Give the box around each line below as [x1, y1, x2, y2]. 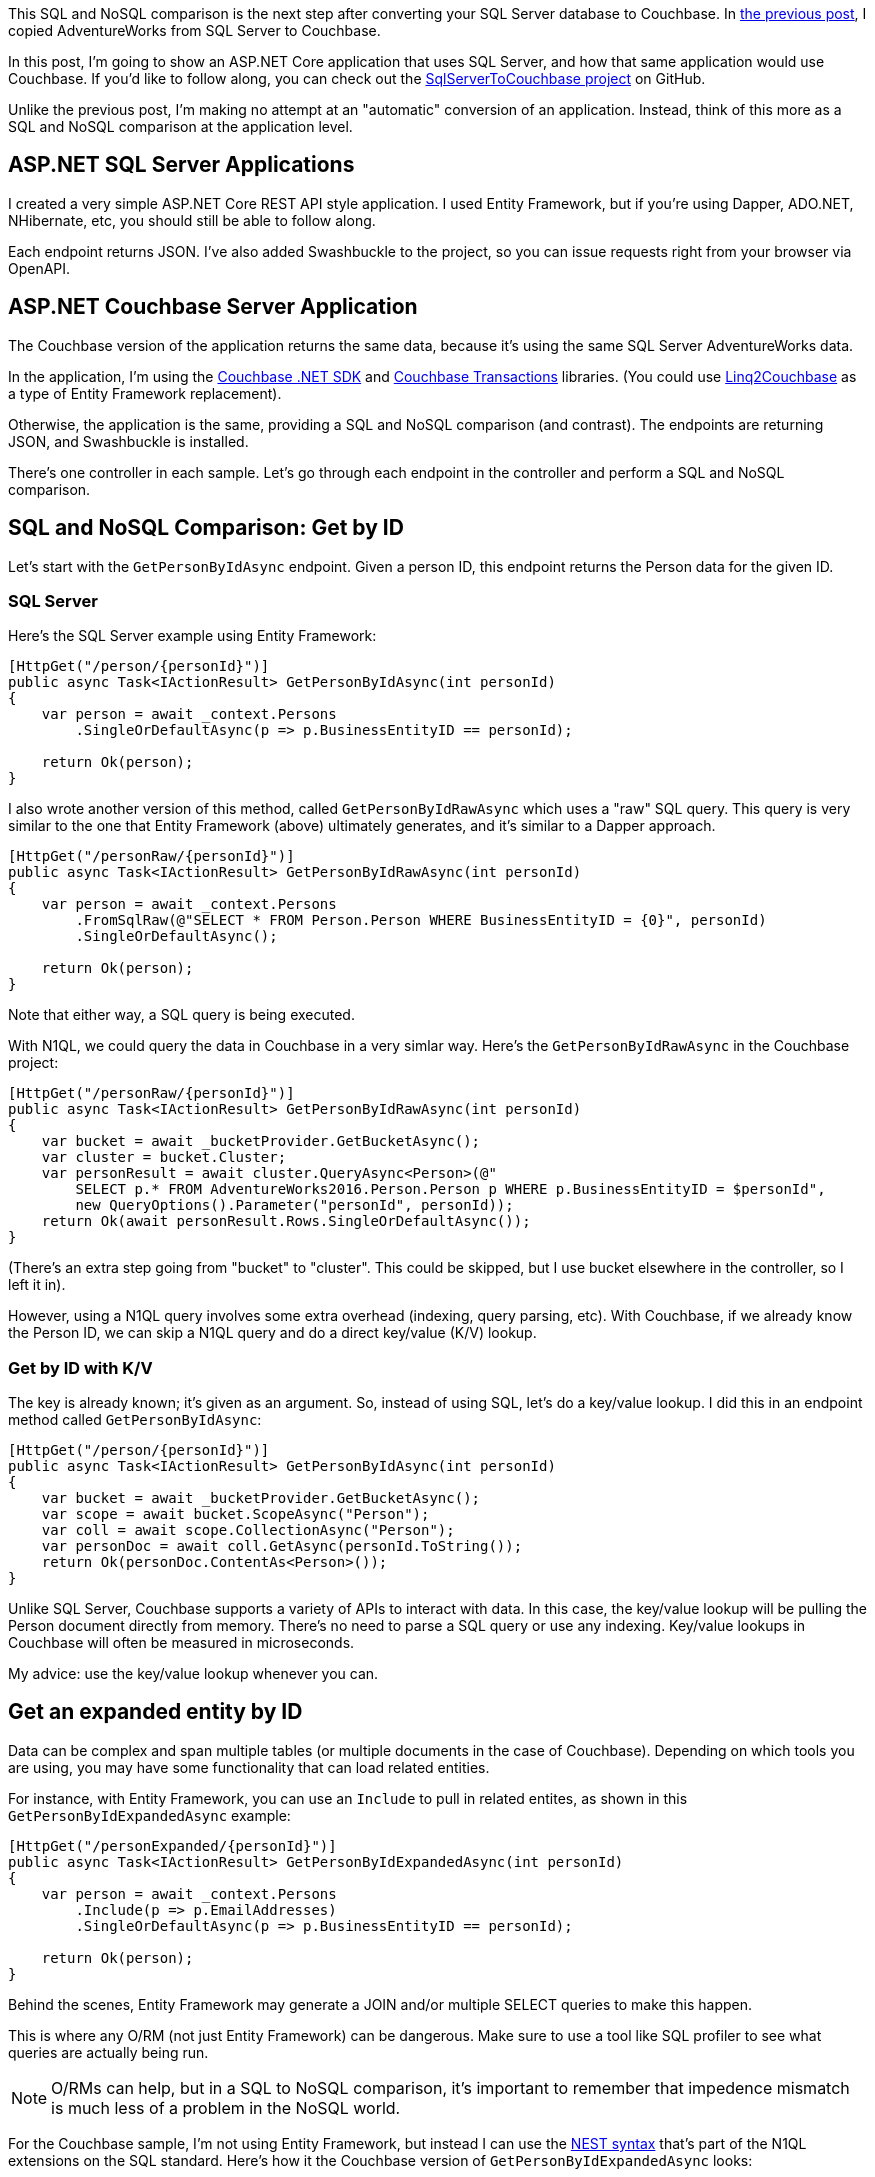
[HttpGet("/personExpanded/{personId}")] [8, 1837, 337, 1854]
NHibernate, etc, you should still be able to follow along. [8, 211, 376, 229]
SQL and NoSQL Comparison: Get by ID [8, 515, 404, 541]
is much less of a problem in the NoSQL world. [51, 2097, 401, 2118]
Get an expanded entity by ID [8, 1699, 303, 1725]
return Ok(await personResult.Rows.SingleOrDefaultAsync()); [41, 1213, 531, 1230]
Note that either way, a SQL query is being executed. [8, 1006, 355, 1024]
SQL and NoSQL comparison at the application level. [8, 118, 353, 135]
